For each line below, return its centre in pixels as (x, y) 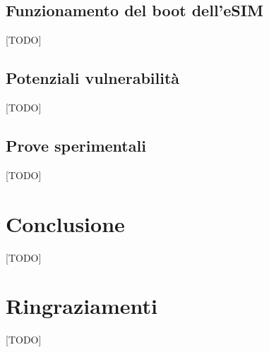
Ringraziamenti (82, 306)
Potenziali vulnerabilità (93, 78)
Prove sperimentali (76, 145)
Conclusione (65, 223)
